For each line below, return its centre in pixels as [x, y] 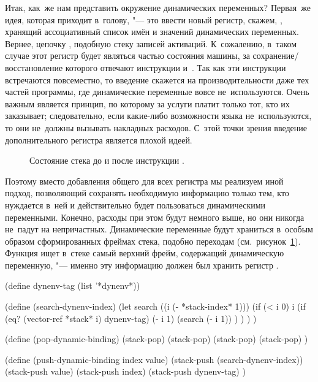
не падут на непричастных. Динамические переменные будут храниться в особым [159, 229]
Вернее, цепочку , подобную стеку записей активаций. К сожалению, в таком [151, 43]
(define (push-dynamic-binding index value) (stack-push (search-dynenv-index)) [154, 359]
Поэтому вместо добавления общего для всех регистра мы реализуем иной [144, 181]
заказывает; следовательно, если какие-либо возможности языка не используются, [158, 116]
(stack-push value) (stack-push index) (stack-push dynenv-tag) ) [125, 371]
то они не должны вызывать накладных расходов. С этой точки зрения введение [156, 127]
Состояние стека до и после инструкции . [107, 160]
